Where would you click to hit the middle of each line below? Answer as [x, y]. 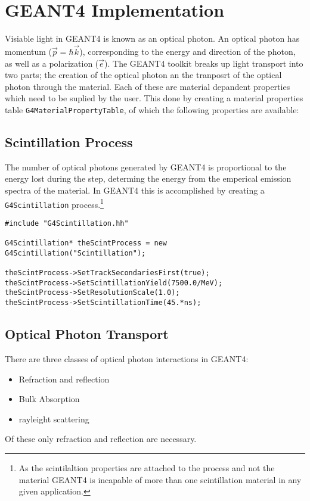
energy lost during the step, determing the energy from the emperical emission [148, 178]
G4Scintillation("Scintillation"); [75, 253]
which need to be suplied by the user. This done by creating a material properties [154, 98]
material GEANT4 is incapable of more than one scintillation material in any [160, 479]
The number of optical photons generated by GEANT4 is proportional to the [146, 167]
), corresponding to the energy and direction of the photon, [187, 51]
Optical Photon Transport [87, 334]
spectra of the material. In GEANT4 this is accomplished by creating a [135, 190]
